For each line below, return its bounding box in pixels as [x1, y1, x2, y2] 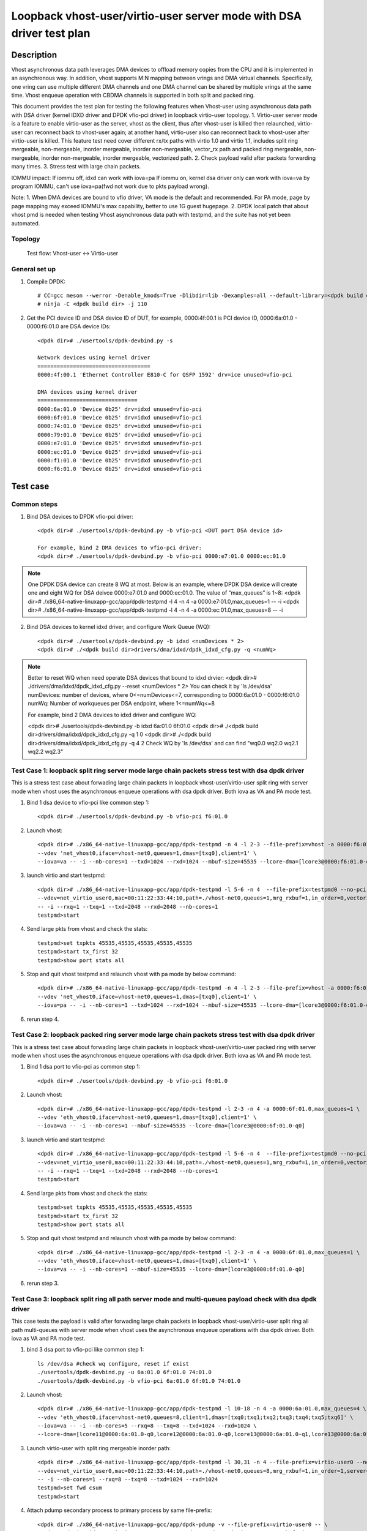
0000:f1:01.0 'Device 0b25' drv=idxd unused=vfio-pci [37, 457, 202, 464]
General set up [11, 265, 56, 274]
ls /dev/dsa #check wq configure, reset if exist [37, 1360, 190, 1367]
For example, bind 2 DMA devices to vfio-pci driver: [37, 544, 202, 551]
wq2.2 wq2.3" [28, 748, 64, 756]
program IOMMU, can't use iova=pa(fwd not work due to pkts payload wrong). [11, 182, 209, 190]
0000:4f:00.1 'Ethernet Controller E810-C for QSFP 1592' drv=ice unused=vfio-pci [37, 371, 292, 378]
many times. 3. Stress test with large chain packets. [11, 163, 141, 170]
